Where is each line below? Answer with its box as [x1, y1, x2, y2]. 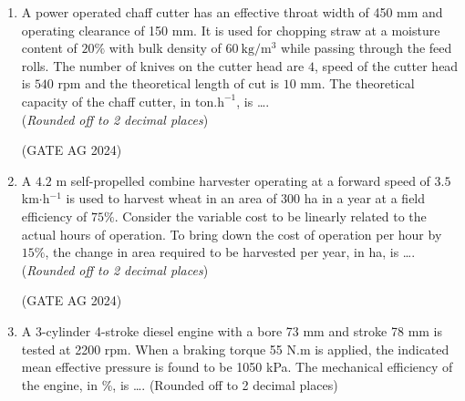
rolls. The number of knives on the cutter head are [21, 56, 305, 75]
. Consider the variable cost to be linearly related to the [114, 206, 427, 225]
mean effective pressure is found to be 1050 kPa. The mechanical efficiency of [21, 357, 453, 376]
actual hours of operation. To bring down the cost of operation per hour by [21, 224, 442, 243]
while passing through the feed [281, 38, 452, 57]
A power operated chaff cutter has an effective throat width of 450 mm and [21, 3, 443, 21]
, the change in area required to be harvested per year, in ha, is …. [45, 242, 416, 262]
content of [21, 38, 77, 57]
